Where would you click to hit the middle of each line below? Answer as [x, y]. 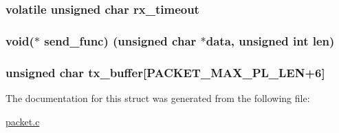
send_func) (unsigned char [120, 40]
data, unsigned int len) [270, 40]
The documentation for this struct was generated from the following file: [158, 98]
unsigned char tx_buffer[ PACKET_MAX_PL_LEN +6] [165, 72]
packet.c [23, 121]
